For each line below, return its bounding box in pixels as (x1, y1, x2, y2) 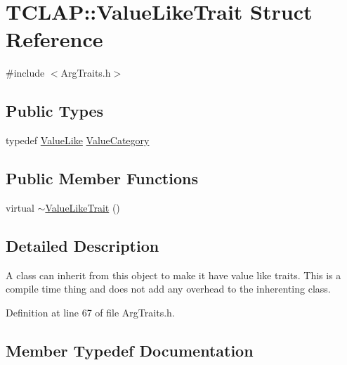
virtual (6, 200, 34, 214)
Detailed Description (6, 234, 159, 256)
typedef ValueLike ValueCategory (6, 133, 150, 148)
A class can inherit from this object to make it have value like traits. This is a (6, 267, 341, 282)
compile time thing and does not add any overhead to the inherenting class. (6, 281, 331, 296)
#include (6, 65, 45, 80)
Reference (6, 25, 103, 53)
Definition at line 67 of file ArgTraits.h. (6, 305, 175, 319)
